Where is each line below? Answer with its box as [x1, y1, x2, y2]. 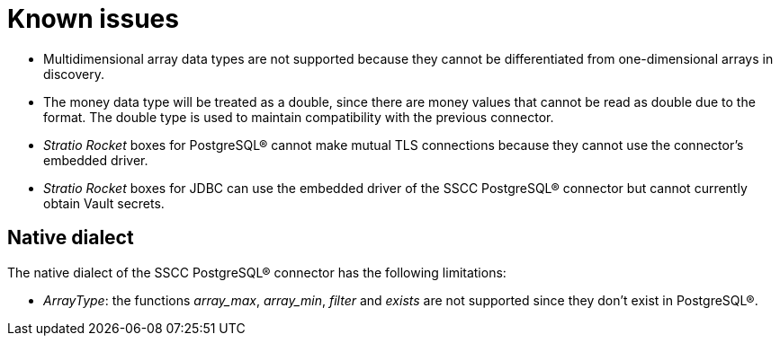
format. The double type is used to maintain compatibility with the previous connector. [43, 109, 554, 125]
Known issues [7, 4, 179, 34]
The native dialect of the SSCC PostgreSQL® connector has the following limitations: [7, 264, 507, 280]
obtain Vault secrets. [43, 195, 165, 211]
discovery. [43, 66, 105, 82]
